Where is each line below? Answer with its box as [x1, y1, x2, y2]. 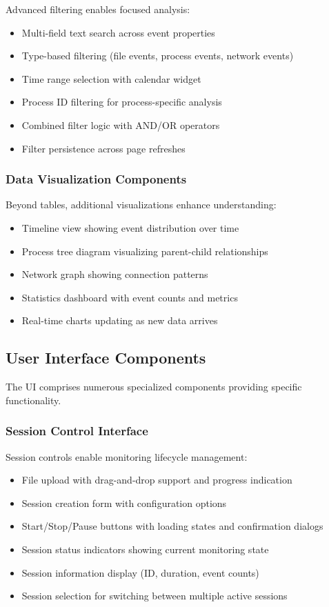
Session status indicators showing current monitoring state [21, 541, 269, 556]
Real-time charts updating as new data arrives [21, 313, 218, 328]
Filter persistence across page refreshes [21, 141, 186, 155]
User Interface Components [6, 347, 206, 368]
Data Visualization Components [6, 170, 187, 188]
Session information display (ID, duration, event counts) [21, 565, 259, 579]
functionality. [6, 392, 61, 407]
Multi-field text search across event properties [21, 25, 215, 39]
